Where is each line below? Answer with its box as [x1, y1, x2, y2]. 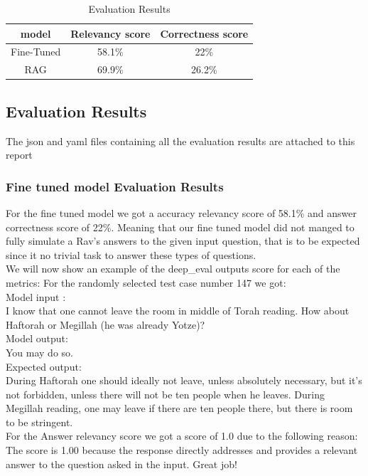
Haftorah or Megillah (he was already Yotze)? [6, 317, 205, 332]
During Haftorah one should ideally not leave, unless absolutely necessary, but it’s [6, 373, 362, 388]
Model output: [6, 331, 68, 346]
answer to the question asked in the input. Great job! [6, 456, 237, 471]
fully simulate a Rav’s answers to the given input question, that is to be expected [6, 233, 360, 248]
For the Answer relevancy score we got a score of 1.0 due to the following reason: [6, 428, 358, 443]
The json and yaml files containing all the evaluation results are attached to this [6, 133, 355, 148]
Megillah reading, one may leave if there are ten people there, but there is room [6, 401, 353, 416]
